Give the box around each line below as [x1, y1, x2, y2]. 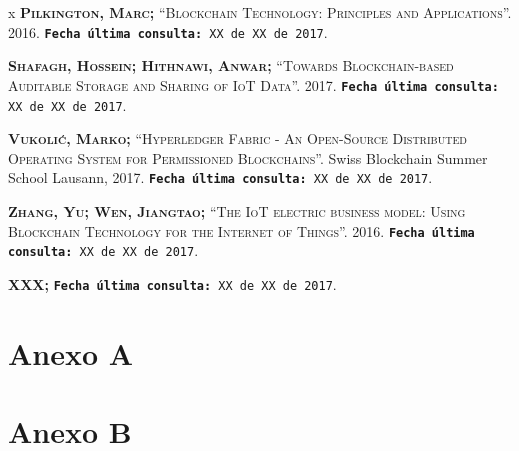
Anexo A [8, 332, 134, 373]
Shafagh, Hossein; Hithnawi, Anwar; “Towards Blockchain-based [8, 55, 454, 76]
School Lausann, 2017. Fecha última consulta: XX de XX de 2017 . [8, 167, 433, 188]
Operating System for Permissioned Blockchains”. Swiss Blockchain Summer [8, 147, 488, 168]
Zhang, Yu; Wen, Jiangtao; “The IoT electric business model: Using [8, 201, 466, 221]
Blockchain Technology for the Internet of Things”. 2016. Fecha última [8, 220, 475, 241]
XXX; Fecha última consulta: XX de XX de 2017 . [8, 273, 337, 294]
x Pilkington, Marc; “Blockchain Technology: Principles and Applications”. [8, 2, 512, 22]
